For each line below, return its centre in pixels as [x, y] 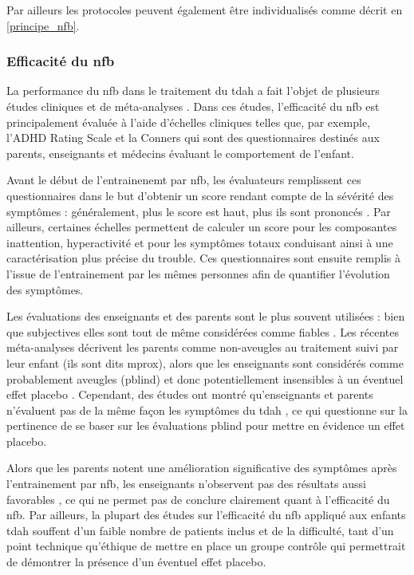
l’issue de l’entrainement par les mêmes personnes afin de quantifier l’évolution [198, 273]
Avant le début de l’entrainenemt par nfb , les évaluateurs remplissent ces [184, 180]
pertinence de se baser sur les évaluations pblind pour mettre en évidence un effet [206, 425]
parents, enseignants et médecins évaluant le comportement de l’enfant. [180, 153]
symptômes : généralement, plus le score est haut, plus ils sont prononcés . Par [199, 211]
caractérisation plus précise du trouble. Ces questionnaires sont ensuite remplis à [204, 258]
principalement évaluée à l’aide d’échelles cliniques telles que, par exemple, [189, 122]
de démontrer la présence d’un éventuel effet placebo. [136, 562]
